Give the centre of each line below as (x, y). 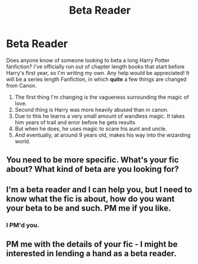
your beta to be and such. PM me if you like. (89, 208)
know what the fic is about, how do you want (90, 199)
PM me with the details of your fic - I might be (92, 244)
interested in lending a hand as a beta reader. (91, 254)
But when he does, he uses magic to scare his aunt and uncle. (91, 128)
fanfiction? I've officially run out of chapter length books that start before (95, 67)
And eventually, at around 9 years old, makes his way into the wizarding (103, 135)
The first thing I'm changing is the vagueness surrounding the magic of (102, 97)
